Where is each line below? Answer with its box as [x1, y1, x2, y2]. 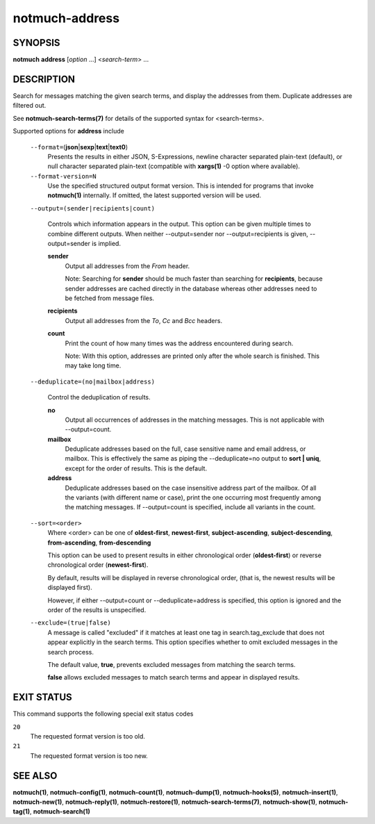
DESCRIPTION [12, 73, 76, 85]
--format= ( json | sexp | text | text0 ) [30, 142, 128, 151]
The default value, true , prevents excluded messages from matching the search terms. [47, 660, 296, 668]
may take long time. [65, 361, 122, 370]
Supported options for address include [12, 127, 124, 135]
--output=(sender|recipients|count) [30, 204, 156, 212]
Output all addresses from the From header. [65, 261, 190, 270]
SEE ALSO [12, 770, 58, 782]
